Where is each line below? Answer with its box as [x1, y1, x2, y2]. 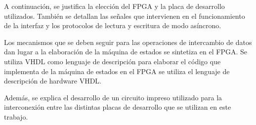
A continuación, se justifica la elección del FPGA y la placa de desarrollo [4, 1, 225, 11]
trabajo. [4, 111, 28, 122]
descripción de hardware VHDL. [4, 76, 101, 86]
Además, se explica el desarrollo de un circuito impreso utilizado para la [4, 92, 222, 102]
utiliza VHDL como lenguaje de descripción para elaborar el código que [4, 56, 221, 66]
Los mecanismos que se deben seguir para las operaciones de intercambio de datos [4, 37, 252, 47]
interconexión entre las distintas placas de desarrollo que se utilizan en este [4, 102, 231, 112]
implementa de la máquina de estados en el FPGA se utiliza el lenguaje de [4, 66, 230, 76]
